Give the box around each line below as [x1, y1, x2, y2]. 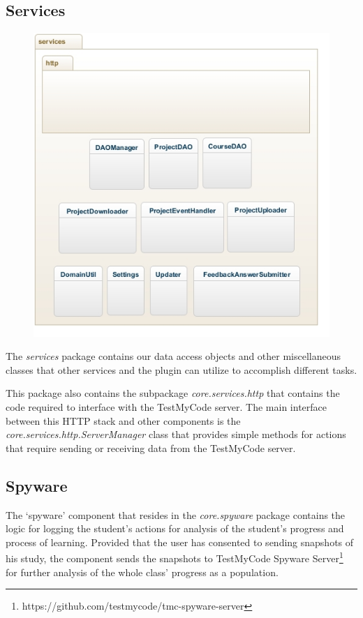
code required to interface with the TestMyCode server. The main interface [6, 399, 327, 414]
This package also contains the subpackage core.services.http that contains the [6, 386, 340, 400]
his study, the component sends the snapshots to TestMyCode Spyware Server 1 [6, 549, 343, 565]
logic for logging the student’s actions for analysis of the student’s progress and [6, 521, 344, 536]
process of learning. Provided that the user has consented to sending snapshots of [6, 534, 354, 549]
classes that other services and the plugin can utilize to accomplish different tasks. [6, 362, 357, 377]
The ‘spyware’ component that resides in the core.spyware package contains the [6, 507, 346, 522]
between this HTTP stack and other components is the [6, 413, 241, 428]
